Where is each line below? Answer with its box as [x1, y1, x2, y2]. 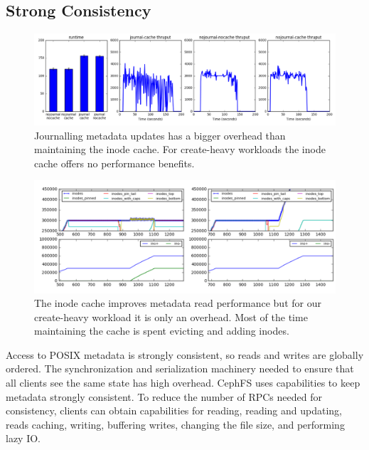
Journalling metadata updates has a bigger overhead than [34, 127, 286, 142]
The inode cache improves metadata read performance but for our [34, 295, 321, 310]
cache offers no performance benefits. [34, 155, 195, 170]
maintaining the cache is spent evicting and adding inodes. [34, 323, 289, 338]
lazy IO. [6, 431, 41, 446]
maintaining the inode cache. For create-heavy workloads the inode [34, 142, 326, 157]
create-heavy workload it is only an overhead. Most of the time [34, 309, 308, 324]
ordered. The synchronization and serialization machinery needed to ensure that [6, 361, 354, 376]
